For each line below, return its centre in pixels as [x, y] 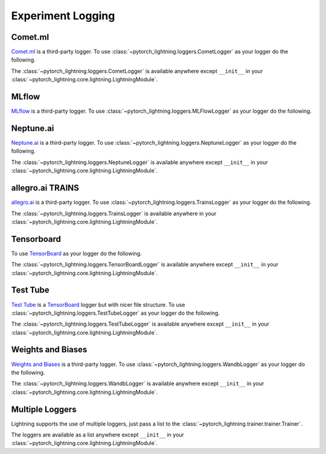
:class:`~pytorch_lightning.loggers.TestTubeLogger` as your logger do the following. [116, 313]
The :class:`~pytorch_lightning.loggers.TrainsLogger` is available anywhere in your [114, 213]
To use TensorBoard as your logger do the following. [76, 253]
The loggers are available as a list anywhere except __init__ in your [97, 435]
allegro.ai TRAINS [45, 188]
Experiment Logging [63, 16]
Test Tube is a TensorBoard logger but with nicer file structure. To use [98, 304]
